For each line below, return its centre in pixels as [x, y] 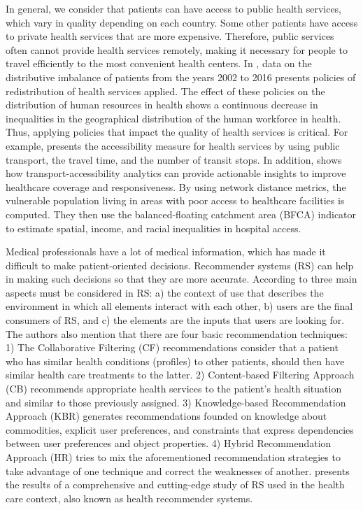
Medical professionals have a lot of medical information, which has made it [166, 252]
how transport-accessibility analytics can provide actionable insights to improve [176, 173]
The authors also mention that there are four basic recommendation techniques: [177, 333]
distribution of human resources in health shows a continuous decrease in [162, 105]
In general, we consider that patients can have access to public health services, [174, 8]
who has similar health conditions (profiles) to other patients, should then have [175, 361]
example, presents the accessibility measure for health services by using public [173, 145]
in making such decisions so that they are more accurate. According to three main [181, 279]
